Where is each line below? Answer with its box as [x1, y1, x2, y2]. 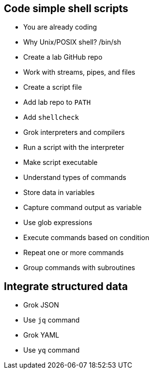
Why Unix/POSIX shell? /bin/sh [23, 38, 122, 47]
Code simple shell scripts [4, 2, 128, 15]
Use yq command [23, 346, 80, 355]
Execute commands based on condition [23, 233, 150, 242]
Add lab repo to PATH [23, 98, 91, 107]
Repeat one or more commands [23, 248, 124, 257]
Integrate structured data [4, 280, 128, 292]
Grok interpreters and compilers [23, 128, 125, 137]
